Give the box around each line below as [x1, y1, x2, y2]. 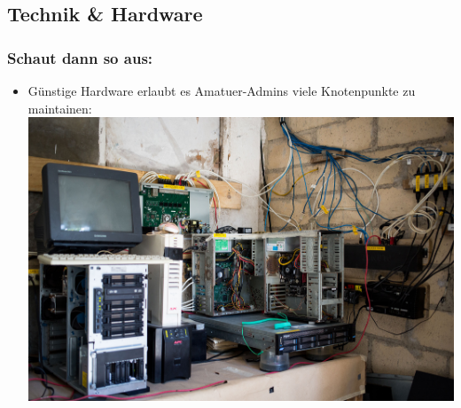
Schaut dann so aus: [7, 46, 153, 68]
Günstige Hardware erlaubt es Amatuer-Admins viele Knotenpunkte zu [27, 82, 416, 99]
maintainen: [27, 98, 92, 117]
